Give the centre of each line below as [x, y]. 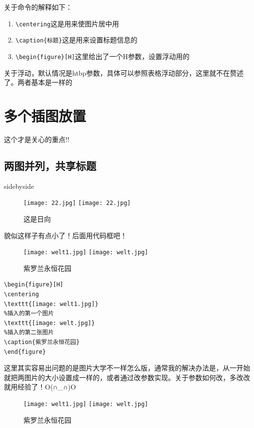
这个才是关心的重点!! [37, 139]
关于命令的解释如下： [38, 7]
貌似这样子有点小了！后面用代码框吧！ [65, 235]
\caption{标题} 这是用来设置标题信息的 [76, 40]
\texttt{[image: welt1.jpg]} [51, 304]
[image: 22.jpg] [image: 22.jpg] [77, 203]
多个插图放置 [45, 115]
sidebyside [19, 186]
